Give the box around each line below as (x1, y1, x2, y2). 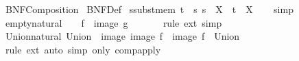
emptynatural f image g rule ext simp (5, 15, 222, 29)
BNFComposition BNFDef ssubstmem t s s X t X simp (5, 2, 294, 16)
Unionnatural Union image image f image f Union (5, 29, 240, 43)
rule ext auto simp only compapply (5, 42, 161, 56)
